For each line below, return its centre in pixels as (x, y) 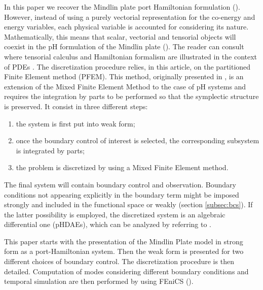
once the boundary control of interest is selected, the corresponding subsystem (138, 140)
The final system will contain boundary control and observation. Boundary (120, 184)
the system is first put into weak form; (76, 123)
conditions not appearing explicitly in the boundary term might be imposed (122, 194)
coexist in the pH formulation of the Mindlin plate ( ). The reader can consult (124, 46)
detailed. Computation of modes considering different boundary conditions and (126, 271)
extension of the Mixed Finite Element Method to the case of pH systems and (125, 86)
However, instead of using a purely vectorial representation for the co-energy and (130, 17)
